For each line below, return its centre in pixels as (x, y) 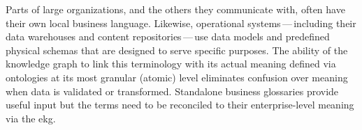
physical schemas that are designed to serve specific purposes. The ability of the (177, 50)
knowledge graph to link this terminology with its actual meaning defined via (171, 64)
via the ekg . (31, 118)
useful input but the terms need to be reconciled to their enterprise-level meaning (180, 105)
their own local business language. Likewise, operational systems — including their (181, 23)
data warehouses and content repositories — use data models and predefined (168, 36)
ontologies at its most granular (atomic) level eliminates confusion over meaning (177, 77)
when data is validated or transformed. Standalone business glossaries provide (172, 91)
